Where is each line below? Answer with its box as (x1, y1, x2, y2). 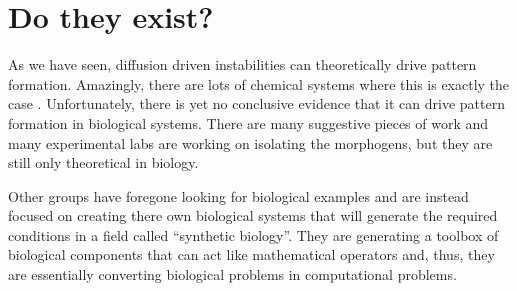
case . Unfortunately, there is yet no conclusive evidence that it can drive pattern (8, 93, 505, 114)
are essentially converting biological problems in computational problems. (8, 264, 457, 285)
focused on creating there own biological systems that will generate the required (8, 205, 498, 226)
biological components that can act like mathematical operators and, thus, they (8, 244, 495, 265)
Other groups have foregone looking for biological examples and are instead (8, 185, 469, 206)
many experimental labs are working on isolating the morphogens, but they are (8, 132, 493, 153)
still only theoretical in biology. (8, 152, 199, 173)
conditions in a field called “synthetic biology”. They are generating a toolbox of (8, 224, 499, 245)
